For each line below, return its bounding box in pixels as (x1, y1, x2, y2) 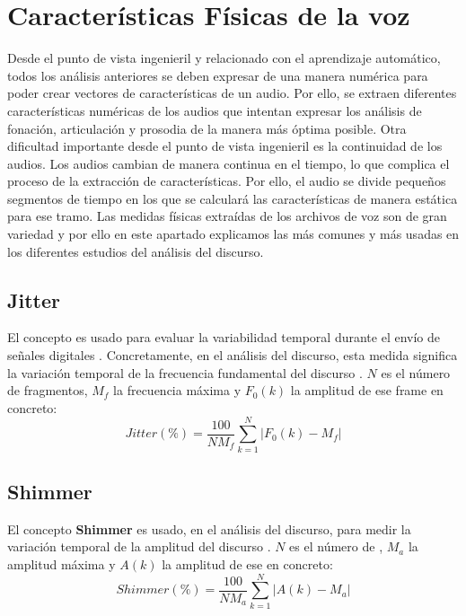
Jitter (7, 286, 60, 313)
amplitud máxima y (7, 554, 116, 573)
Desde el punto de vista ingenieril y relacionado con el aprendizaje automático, (7, 48, 441, 67)
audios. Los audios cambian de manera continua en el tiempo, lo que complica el (7, 154, 450, 172)
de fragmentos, (7, 381, 88, 400)
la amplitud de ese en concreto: (162, 554, 333, 573)
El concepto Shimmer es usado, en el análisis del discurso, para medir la (7, 519, 411, 538)
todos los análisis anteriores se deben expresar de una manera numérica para (7, 66, 428, 84)
